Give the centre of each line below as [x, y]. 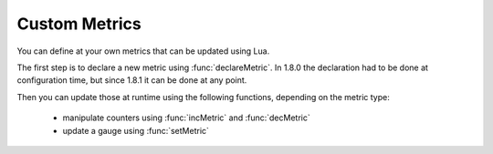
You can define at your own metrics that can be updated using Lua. [143, 51]
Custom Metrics [79, 24]
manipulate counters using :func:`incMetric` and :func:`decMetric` [186, 118]
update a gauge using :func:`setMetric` [136, 130]
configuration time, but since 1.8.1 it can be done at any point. [132, 80]
